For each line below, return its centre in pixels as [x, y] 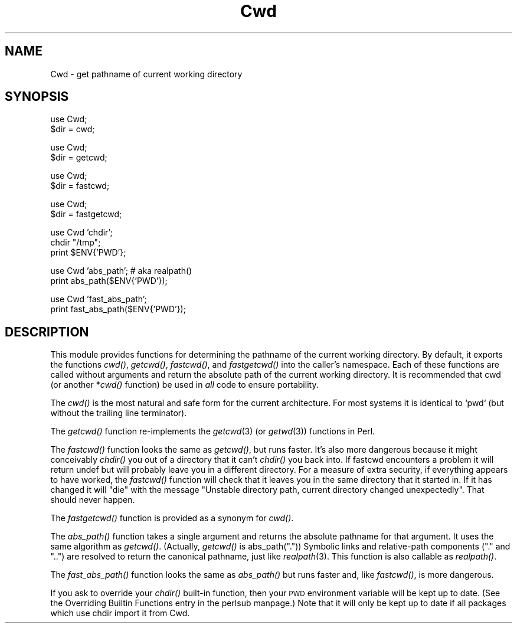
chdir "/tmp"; [76, 243]
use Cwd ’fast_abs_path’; [99, 299]
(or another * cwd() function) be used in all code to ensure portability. [184, 385]
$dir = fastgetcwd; [86, 214]
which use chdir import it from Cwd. [120, 613]
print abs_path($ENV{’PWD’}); [109, 281]
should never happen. [93, 500]
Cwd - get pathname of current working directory [146, 74]
